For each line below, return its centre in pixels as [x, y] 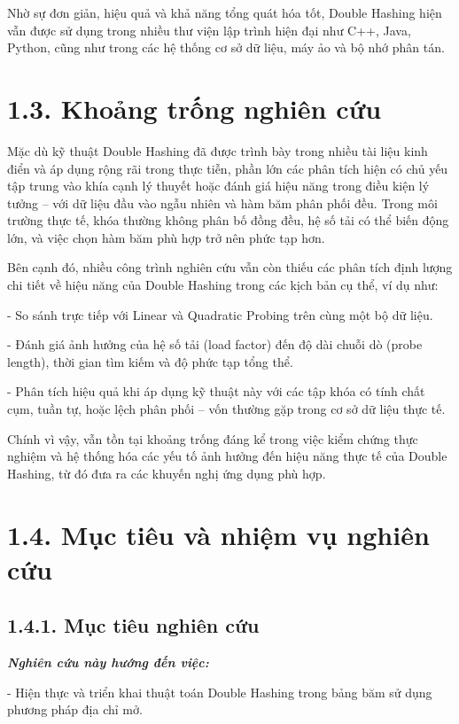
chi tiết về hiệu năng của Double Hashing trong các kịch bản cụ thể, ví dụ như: [223, 285]
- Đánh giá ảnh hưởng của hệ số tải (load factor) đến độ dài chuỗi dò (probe [215, 344]
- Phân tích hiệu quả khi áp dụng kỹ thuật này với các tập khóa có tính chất [216, 391]
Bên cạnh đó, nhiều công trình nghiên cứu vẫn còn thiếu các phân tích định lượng [230, 267]
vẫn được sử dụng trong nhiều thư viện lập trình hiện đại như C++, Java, [209, 30]
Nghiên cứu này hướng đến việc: [108, 662]
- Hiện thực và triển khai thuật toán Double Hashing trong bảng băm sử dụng [220, 692]
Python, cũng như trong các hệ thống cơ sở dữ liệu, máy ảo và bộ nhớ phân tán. [226, 47]
